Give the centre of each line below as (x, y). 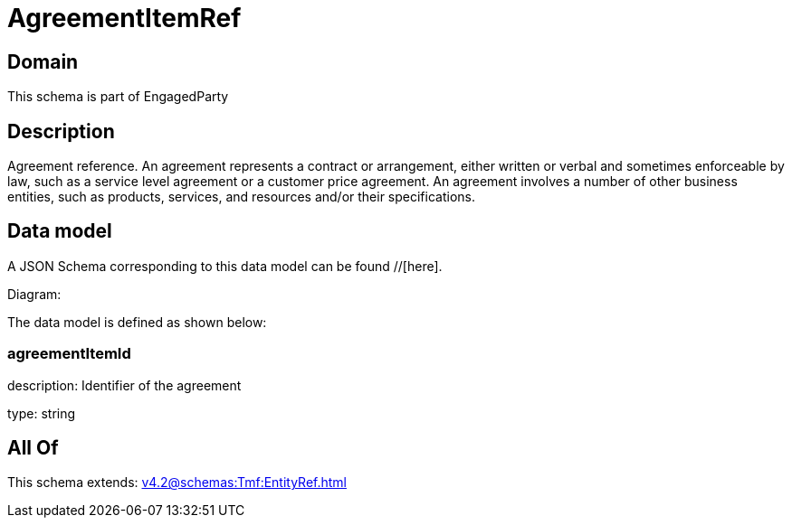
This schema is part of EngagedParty (118, 97)
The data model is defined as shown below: (137, 322)
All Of (33, 448)
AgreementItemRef (124, 18)
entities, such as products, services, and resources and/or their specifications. (241, 197)
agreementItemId (69, 354)
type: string (42, 413)
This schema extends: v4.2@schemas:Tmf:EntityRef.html (177, 483)
